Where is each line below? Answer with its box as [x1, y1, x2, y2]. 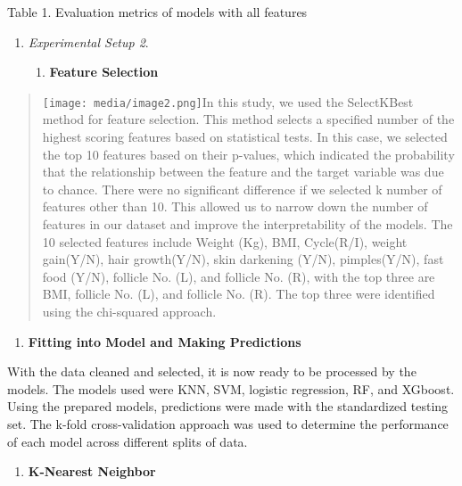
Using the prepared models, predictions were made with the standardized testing [7, 397, 449, 416]
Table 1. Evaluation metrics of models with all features [7, 3, 308, 21]
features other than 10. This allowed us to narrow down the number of [42, 197, 428, 216]
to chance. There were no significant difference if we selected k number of [42, 179, 442, 198]
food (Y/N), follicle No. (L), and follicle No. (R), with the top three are [42, 267, 435, 285]
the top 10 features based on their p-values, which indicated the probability [42, 144, 455, 163]
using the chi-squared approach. [42, 301, 217, 320]
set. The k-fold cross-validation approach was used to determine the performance [7, 414, 449, 432]
